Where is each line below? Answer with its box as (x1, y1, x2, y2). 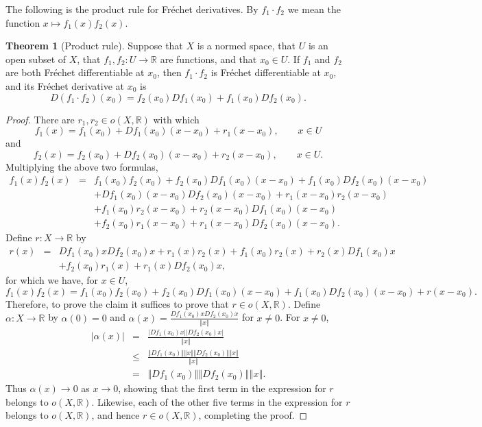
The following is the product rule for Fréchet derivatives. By (5, 2, 258, 16)
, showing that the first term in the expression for (118, 381, 326, 395)
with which (153, 112, 200, 126)
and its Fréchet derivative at (5, 78, 125, 93)
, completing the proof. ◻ (198, 408, 308, 422)
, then (156, 65, 182, 80)
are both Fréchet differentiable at (5, 65, 145, 80)
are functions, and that (160, 51, 257, 66)
